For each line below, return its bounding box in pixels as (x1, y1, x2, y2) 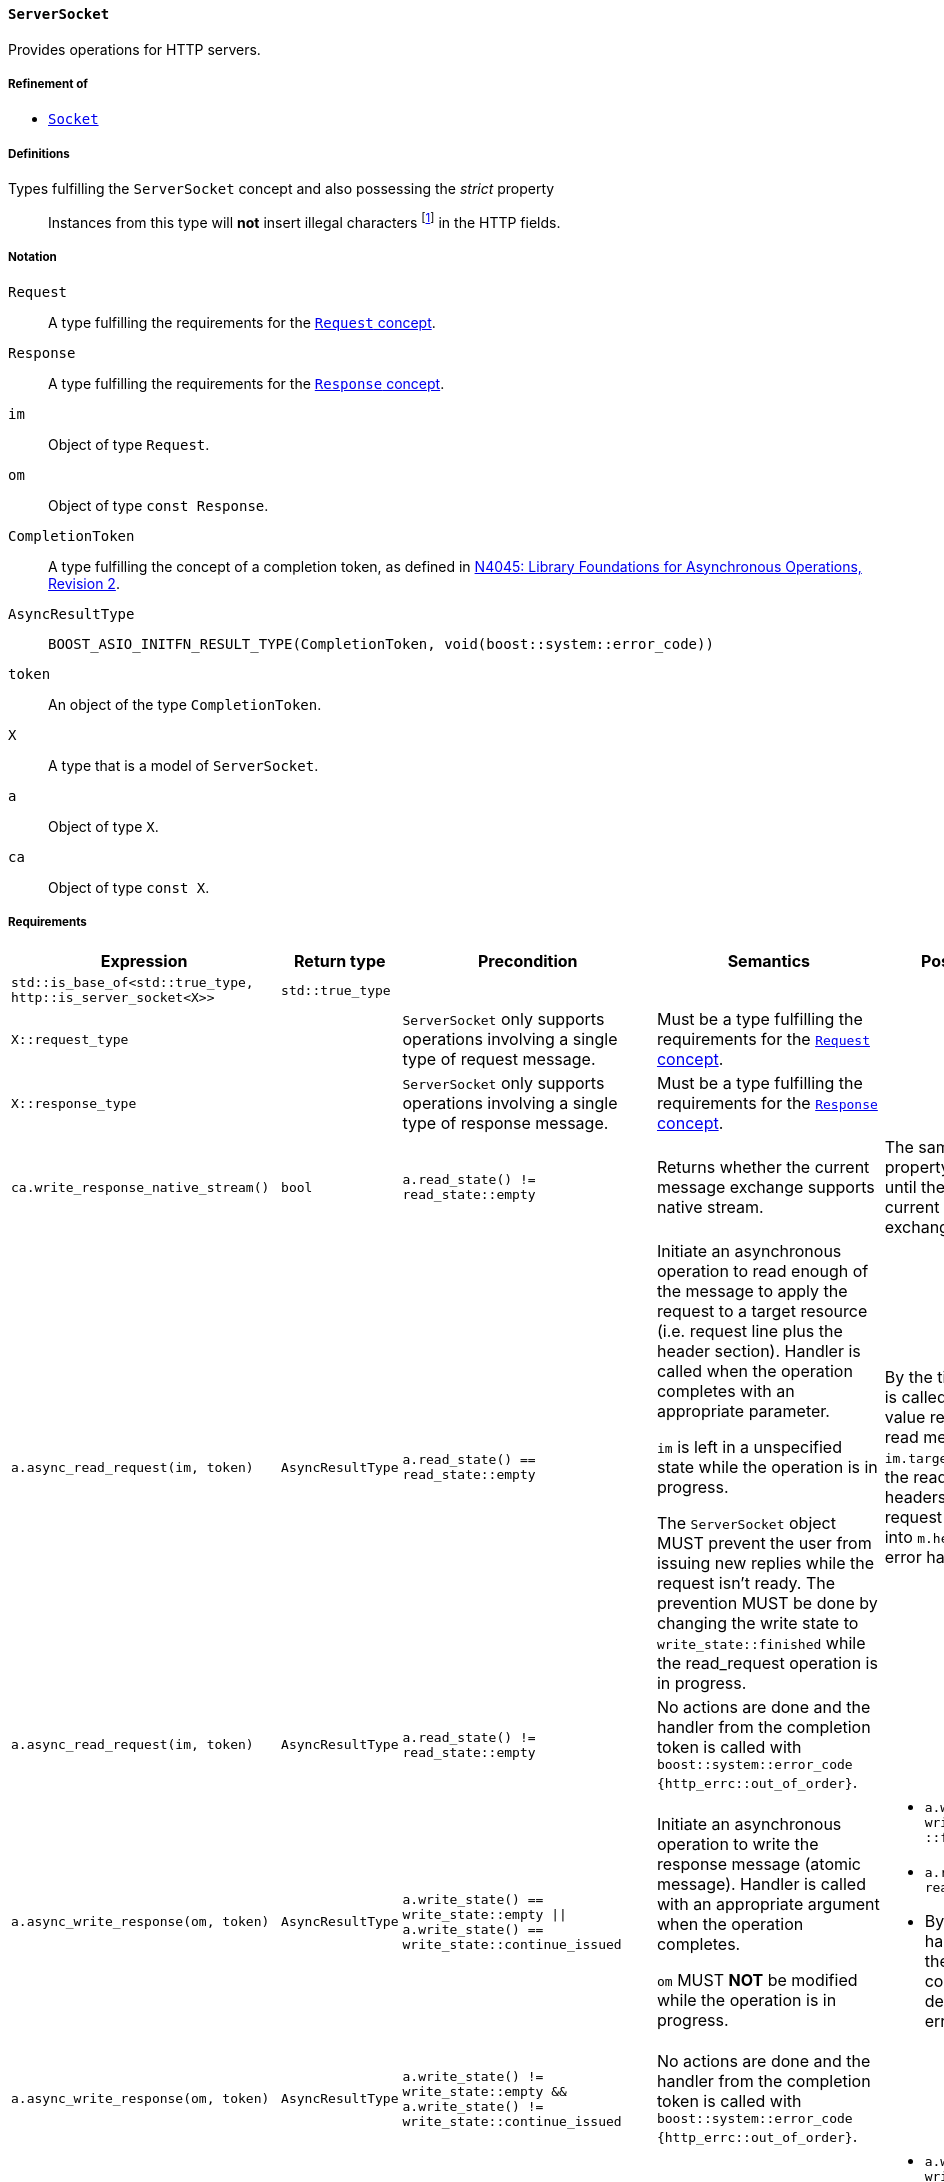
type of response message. (402, 1113, 609, 1134)
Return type (294, 951, 386, 972)
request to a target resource (656, 1301, 868, 1322)
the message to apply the (656, 1281, 848, 1302)
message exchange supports (656, 1177, 875, 1198)
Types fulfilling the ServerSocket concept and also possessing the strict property (8, 180, 555, 198)
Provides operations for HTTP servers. (8, 40, 261, 58)
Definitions (8, 146, 70, 161)
